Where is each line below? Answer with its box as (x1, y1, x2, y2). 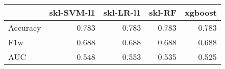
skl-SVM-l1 (49, 7, 95, 18)
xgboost (184, 7, 217, 18)
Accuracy (8, 22, 41, 33)
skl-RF (149, 7, 177, 18)
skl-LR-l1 (103, 7, 141, 18)
